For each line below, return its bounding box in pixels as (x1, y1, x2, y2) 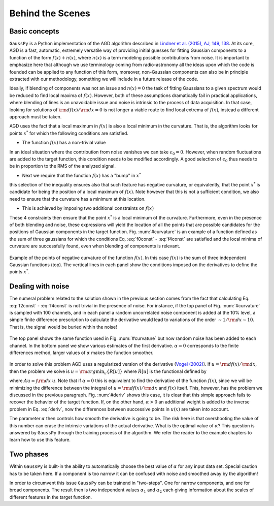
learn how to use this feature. (9, 437, 71, 443)
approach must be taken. (9, 113, 62, 119)
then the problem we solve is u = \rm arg (9, 368, 96, 374)
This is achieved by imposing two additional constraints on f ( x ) (22, 205, 154, 211)
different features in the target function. (9, 494, 92, 500)
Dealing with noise (9, 282, 70, 291)
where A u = (9, 377, 36, 384)
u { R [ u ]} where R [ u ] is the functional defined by (104, 368, 207, 375)
